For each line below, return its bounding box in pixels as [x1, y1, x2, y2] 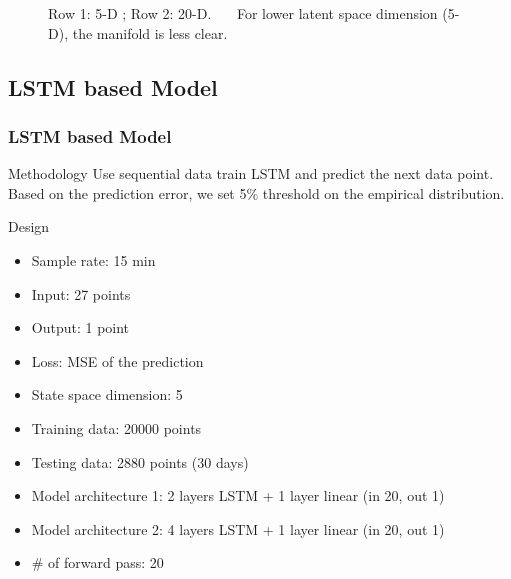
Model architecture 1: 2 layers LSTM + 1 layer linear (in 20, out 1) [31, 485, 445, 506]
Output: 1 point [31, 317, 130, 338]
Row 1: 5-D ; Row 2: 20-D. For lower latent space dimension [48, 3, 438, 23]
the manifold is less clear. [72, 22, 228, 43]
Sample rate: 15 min [31, 249, 156, 270]
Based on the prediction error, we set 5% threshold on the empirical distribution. [8, 182, 505, 203]
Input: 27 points [31, 283, 131, 304]
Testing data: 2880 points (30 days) [31, 451, 249, 472]
